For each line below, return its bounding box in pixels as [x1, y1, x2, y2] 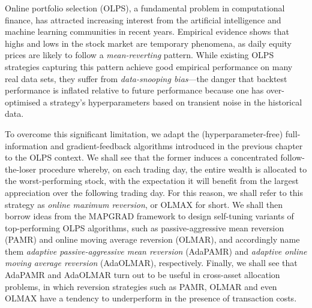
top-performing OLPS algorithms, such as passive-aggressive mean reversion [5, 221, 284, 234]
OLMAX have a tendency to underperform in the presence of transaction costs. [5, 292, 297, 304]
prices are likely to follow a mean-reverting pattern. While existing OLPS [5, 49, 274, 61]
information [5, 139, 48, 152]
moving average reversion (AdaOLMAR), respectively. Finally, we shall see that [5, 256, 298, 269]
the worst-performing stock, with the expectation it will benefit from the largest [5, 174, 299, 187]
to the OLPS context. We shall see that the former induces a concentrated [5, 151, 278, 164]
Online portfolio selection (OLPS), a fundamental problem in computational [5, 2, 285, 14]
